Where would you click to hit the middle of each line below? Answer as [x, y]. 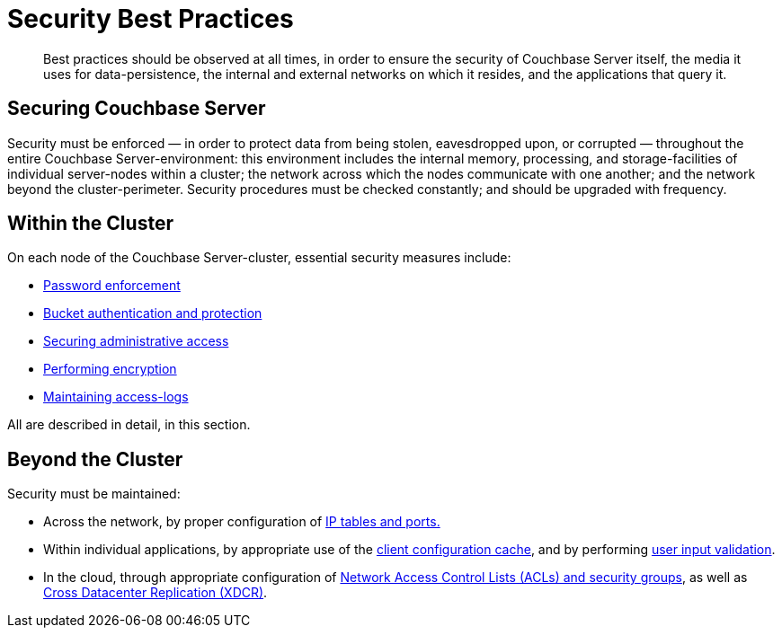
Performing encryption [110, 369]
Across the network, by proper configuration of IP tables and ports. [242, 522]
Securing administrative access [136, 341]
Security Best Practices [151, 19]
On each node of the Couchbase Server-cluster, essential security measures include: [259, 258]
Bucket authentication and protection [153, 313]
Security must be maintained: [94, 494]
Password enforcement [112, 286]
